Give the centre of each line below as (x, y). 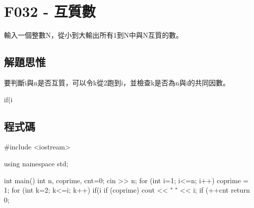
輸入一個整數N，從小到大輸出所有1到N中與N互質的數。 (94, 35)
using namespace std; (36, 163)
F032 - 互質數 (50, 11)
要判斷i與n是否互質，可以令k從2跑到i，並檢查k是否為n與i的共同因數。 (117, 82)
